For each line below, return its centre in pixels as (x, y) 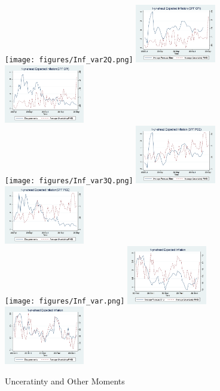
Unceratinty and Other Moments (65, 381)
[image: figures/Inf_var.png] (65, 301)
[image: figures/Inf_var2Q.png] (69, 60)
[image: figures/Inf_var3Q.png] (69, 181)
